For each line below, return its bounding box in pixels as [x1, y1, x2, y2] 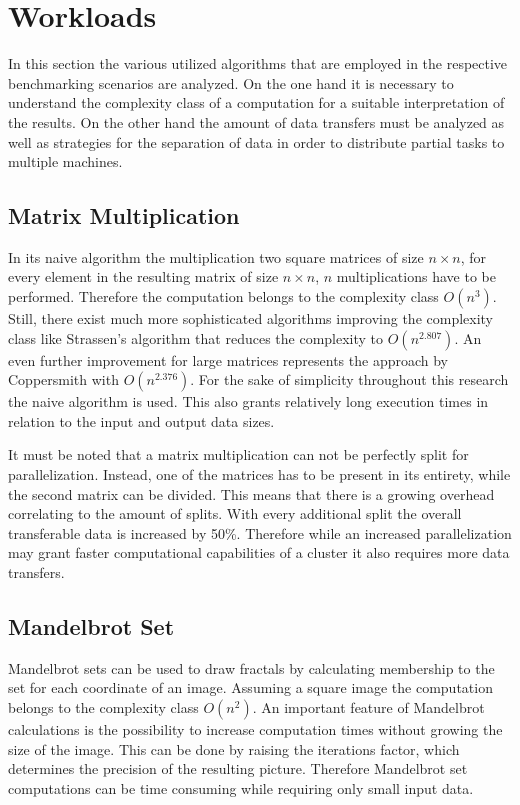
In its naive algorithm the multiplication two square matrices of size [8, 246, 424, 267]
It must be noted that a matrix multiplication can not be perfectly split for [8, 444, 469, 465]
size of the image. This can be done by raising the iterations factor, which [8, 738, 460, 759]
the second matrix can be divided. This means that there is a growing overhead [8, 483, 495, 504]
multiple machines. [8, 151, 123, 172]
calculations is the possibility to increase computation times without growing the [8, 719, 503, 739]
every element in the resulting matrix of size [8, 266, 279, 287]
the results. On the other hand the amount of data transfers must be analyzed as [8, 111, 505, 132]
